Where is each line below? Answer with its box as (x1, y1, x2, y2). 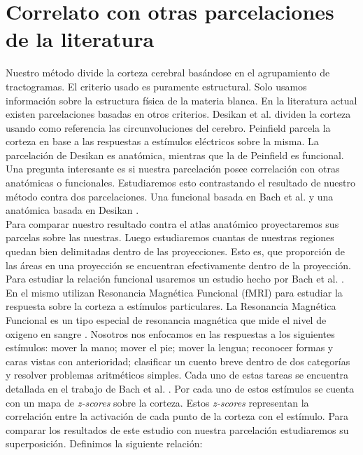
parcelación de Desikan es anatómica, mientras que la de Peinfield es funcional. (6, 147, 344, 162)
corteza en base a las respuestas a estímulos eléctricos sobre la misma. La (6, 134, 319, 149)
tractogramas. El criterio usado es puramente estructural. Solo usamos (6, 79, 307, 93)
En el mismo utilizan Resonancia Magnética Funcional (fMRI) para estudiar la (6, 285, 343, 299)
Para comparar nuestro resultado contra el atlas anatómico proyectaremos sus (6, 216, 339, 231)
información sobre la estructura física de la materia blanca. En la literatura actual (6, 93, 357, 107)
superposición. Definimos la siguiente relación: (6, 436, 203, 451)
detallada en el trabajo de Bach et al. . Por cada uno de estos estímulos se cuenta (6, 381, 355, 395)
